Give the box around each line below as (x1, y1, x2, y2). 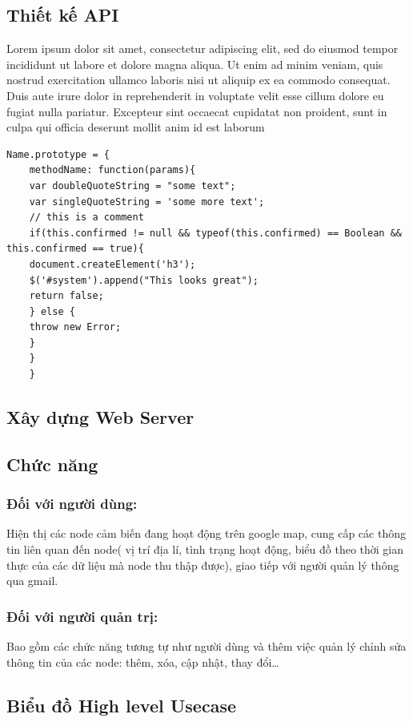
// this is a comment (29, 212, 144, 224)
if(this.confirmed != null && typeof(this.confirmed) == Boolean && (29, 227, 402, 239)
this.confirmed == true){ (6, 243, 144, 255)
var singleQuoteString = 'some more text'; (29, 196, 265, 208)
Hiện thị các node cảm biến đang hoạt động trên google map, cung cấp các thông (6, 525, 406, 542)
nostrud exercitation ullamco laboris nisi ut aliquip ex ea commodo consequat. (6, 71, 391, 88)
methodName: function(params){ (29, 164, 196, 176)
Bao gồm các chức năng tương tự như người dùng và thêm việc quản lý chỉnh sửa (6, 638, 407, 655)
